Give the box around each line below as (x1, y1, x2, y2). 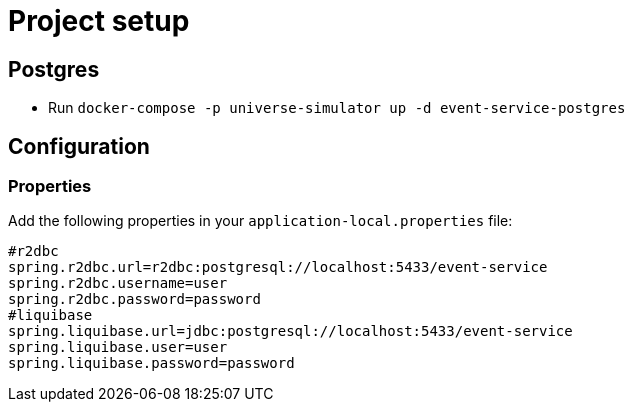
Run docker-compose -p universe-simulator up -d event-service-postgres (48, 99, 626, 117)
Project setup (8, 4, 190, 38)
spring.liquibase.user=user (8, 339, 228, 356)
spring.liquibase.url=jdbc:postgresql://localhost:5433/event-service (8, 323, 573, 340)
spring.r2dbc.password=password (8, 291, 261, 308)
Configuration (8, 133, 150, 159)
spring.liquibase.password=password (8, 355, 295, 372)
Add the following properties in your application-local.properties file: (8, 212, 513, 230)
